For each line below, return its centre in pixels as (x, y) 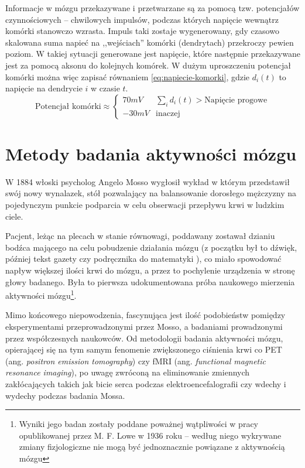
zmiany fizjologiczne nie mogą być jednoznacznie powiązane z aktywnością (152, 447)
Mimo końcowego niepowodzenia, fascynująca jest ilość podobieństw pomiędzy (145, 315)
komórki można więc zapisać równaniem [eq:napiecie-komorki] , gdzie (128, 76)
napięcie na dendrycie (44, 88)
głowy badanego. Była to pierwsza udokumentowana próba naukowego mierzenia (150, 281)
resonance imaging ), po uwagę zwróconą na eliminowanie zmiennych (128, 372)
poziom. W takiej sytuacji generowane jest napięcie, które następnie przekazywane (153, 54)
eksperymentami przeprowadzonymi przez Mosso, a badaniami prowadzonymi (144, 327)
